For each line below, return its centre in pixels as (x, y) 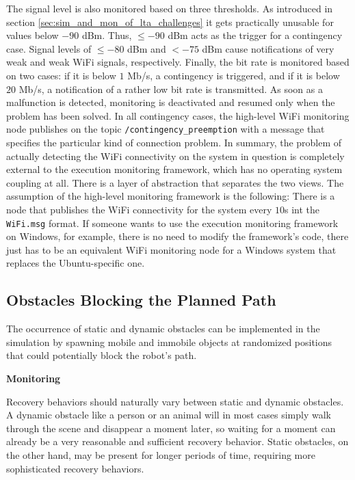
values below (32, 35)
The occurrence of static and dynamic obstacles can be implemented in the (163, 329)
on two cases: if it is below (61, 75)
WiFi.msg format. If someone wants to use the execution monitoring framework (172, 223)
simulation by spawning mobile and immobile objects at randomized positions (169, 342)
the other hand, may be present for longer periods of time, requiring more (161, 454)
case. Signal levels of (49, 48)
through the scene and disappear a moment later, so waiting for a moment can (171, 428)
